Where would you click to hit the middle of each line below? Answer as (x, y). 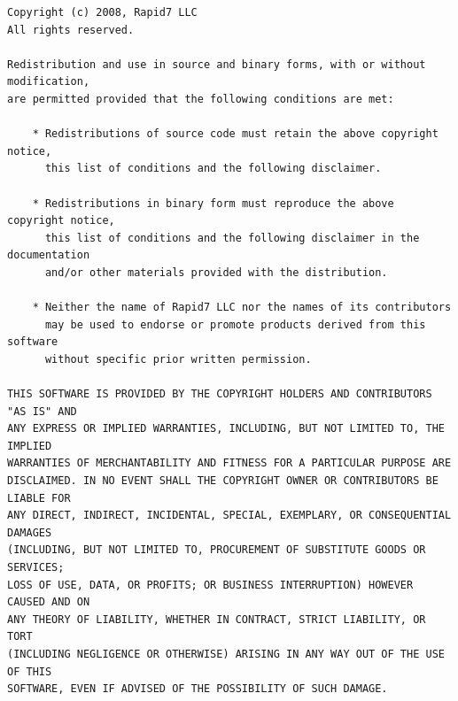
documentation (49, 255)
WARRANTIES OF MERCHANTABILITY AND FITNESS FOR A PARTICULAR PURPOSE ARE (229, 463)
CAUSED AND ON (49, 602)
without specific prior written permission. (178, 359)
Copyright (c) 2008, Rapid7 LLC (102, 12)
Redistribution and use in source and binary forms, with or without (217, 64)
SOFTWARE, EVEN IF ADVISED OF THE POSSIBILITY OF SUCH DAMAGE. (198, 689)
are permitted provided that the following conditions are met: (201, 99)
